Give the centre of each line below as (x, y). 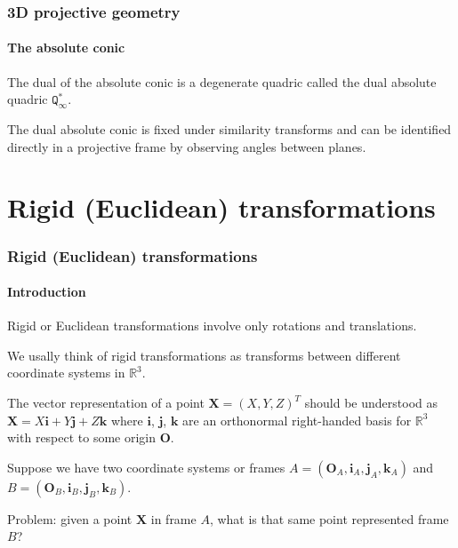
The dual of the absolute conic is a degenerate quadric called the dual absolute (222, 81)
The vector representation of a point (106, 403)
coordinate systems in (66, 373)
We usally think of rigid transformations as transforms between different (204, 355)
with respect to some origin (82, 437)
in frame (173, 518)
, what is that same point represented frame (329, 518)
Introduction (47, 292)
